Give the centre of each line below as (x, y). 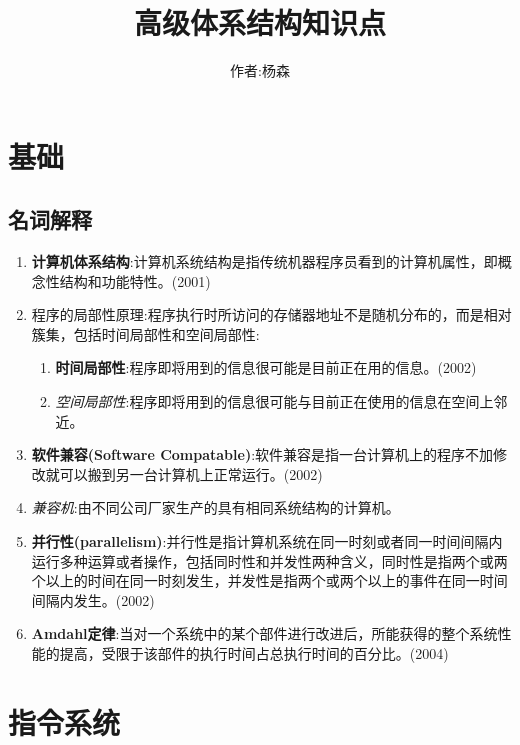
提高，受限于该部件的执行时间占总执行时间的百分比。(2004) (254, 653)
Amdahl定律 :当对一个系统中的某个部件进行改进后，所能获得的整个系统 (264, 633)
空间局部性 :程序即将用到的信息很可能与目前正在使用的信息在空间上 (274, 401)
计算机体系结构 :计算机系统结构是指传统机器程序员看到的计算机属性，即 (264, 261)
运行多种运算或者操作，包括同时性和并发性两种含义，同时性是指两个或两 (269, 560)
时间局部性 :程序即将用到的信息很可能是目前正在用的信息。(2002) (266, 367)
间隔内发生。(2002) (93, 599)
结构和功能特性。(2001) (135, 280)
